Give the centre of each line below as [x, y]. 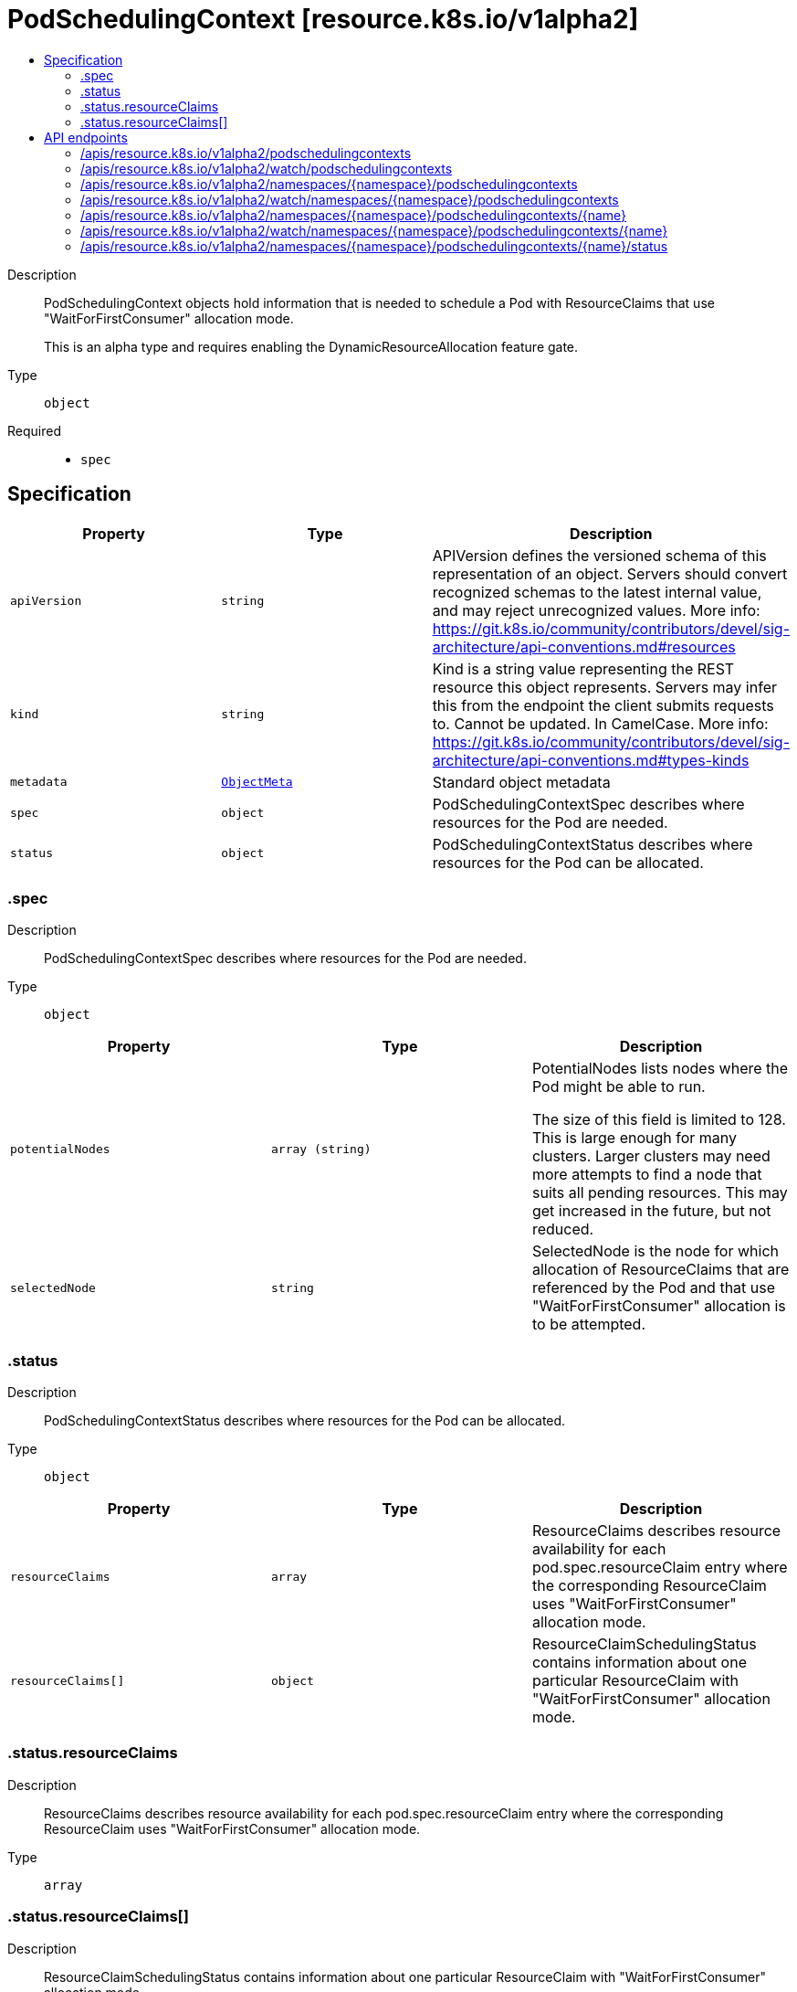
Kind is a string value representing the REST [583, 668]
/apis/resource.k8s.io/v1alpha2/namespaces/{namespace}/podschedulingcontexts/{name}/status [374, 246]
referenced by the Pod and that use [654, 1288]
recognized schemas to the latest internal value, [597, 592]
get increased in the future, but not [651, 1211]
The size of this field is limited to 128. [659, 1120]
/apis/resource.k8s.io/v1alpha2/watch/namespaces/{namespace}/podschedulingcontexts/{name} [374, 230]
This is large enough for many [634, 1138]
